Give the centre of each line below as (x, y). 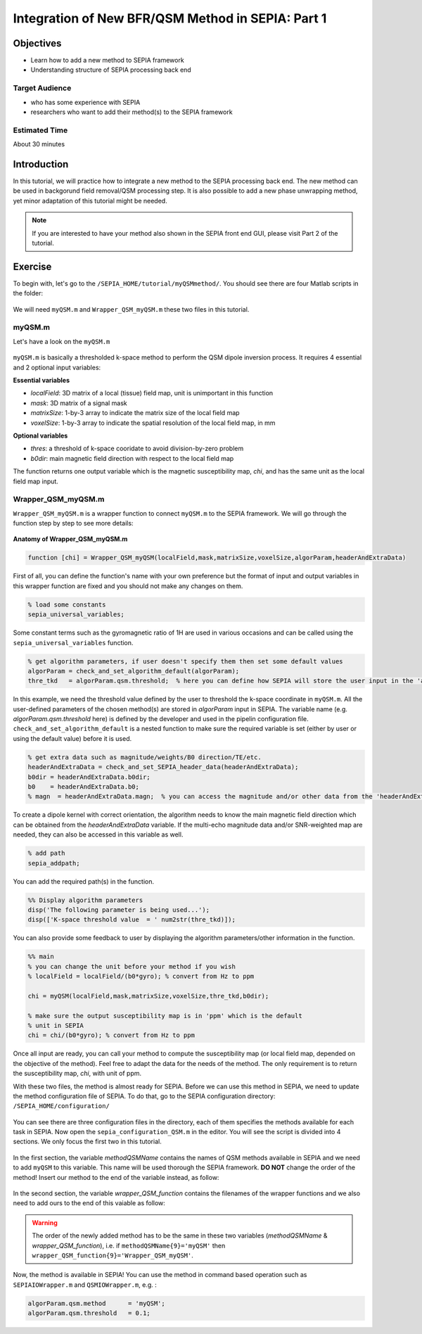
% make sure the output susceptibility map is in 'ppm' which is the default (165, 1016)
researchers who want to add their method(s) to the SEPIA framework (132, 112)
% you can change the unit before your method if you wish (132, 966)
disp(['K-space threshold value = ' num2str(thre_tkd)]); (132, 920)
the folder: (28, 293)
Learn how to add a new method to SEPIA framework (107, 61)
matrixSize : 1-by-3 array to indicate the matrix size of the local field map (135, 413)
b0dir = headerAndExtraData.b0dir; (89, 777)
